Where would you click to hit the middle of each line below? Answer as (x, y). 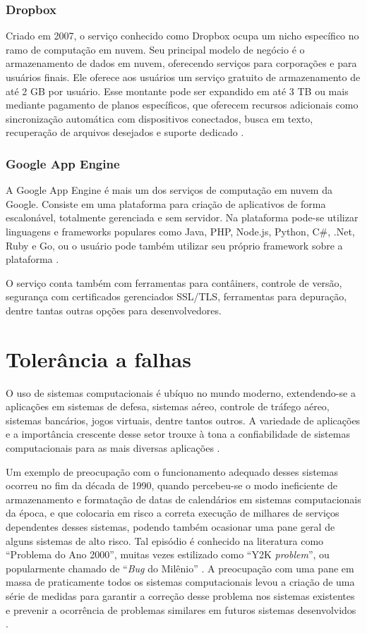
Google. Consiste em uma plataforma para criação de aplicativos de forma (166, 203)
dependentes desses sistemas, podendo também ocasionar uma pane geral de (170, 527)
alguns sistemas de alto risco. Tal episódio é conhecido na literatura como (165, 540)
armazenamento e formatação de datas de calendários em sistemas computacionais (183, 499)
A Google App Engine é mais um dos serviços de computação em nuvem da (169, 190)
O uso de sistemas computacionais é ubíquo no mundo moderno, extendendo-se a (181, 392)
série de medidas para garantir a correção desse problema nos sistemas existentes (180, 595)
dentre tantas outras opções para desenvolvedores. (114, 310)
